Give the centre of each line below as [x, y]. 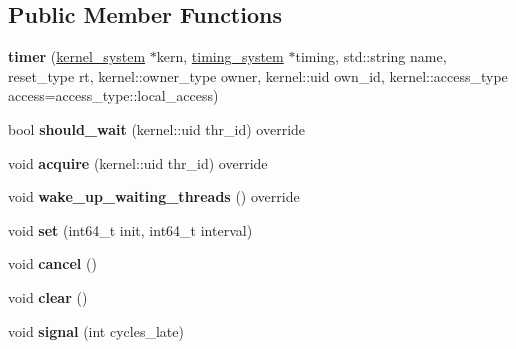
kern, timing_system [220, 56]
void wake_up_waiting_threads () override [154, 196]
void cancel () [52, 263]
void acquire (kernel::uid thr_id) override [138, 162]
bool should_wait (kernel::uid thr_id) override [157, 128]
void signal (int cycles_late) [96, 330]
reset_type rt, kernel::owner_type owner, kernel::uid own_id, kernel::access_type [258, 75]
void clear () [48, 296]
